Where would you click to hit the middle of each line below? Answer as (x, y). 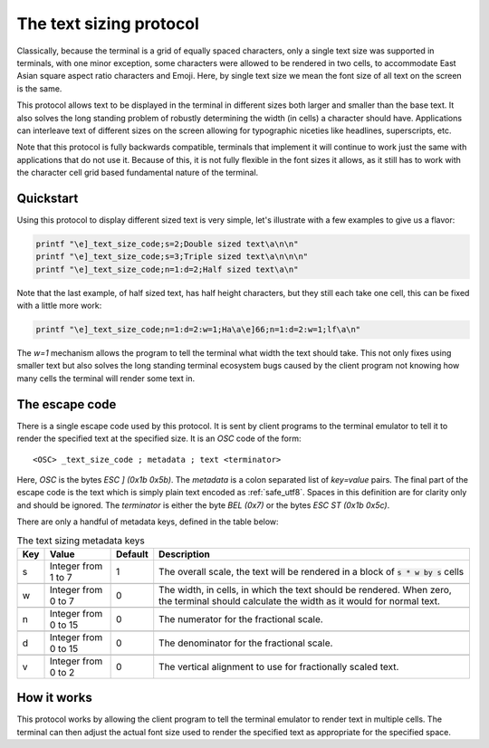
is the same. (39, 88)
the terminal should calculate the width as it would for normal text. (300, 600)
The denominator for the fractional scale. (246, 643)
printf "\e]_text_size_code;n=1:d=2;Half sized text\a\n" (167, 269)
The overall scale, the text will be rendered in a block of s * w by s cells (312, 571)
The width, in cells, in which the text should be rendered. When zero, (305, 590)
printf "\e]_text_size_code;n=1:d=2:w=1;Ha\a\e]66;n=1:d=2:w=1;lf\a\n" (198, 330)
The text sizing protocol (108, 24)
